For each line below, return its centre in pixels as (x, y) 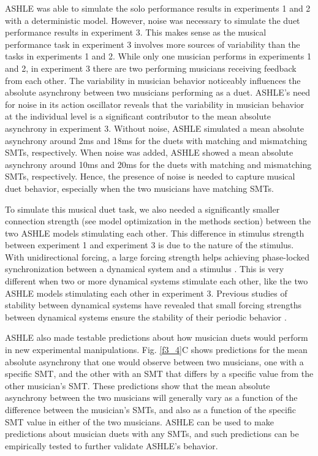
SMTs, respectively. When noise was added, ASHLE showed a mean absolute (149, 152)
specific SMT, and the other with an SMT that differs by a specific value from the (159, 374)
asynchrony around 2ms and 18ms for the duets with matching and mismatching (156, 140)
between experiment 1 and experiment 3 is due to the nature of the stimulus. (150, 245)
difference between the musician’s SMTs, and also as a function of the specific (150, 409)
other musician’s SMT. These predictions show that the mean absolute (138, 385)
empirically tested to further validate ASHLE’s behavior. (112, 445)
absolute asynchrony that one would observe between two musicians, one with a (154, 361)
